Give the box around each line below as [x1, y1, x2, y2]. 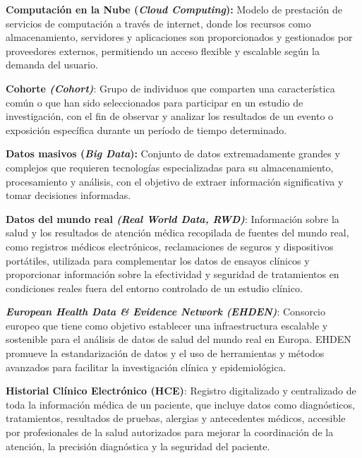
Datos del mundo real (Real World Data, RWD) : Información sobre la [6, 211, 339, 226]
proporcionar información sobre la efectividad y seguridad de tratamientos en [6, 267, 339, 282]
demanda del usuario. [6, 57, 98, 72]
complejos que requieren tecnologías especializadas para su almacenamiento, [6, 159, 334, 174]
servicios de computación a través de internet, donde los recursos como [6, 16, 311, 30]
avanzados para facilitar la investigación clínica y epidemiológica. [6, 359, 286, 374]
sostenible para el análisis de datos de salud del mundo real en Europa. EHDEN [6, 332, 351, 346]
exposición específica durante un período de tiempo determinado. [6, 122, 287, 137]
